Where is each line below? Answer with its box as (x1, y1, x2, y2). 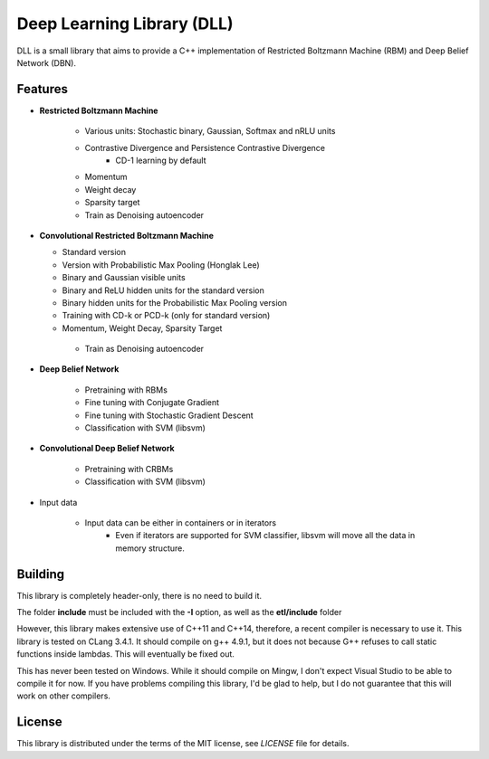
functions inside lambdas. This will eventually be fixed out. (16, 649, 235, 659)
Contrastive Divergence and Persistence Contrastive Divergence (84, 142, 326, 153)
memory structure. (115, 543, 185, 554)
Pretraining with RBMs (84, 384, 168, 395)
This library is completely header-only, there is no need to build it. (16, 590, 263, 601)
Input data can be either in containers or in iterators (84, 517, 276, 528)
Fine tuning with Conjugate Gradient (84, 397, 220, 408)
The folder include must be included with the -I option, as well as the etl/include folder (16, 607, 342, 618)
